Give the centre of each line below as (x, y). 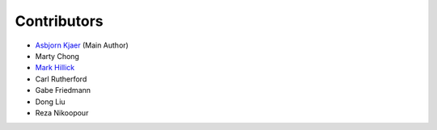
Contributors (59, 21)
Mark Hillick (55, 68)
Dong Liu (50, 102)
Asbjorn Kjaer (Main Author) (82, 45)
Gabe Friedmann (63, 90)
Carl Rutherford (61, 79)
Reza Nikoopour (62, 112)
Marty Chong (57, 56)
